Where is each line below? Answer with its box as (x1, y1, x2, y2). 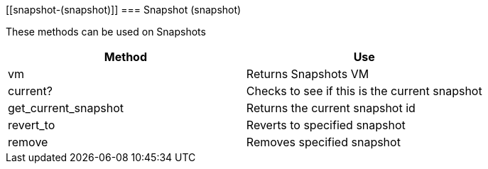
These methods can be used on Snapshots (6, 26, 206, 38)
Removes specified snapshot (246, 135, 401, 149)
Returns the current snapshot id (246, 101, 416, 115)
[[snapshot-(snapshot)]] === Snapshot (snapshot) (6, 4, 242, 16)
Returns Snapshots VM (246, 67, 369, 81)
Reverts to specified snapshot (246, 118, 406, 132)
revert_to (8, 118, 55, 132)
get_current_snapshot (8, 101, 124, 115)
